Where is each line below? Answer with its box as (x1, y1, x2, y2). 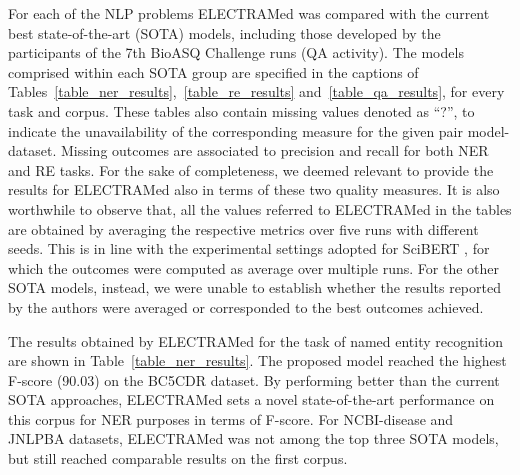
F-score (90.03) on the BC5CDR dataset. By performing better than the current (8, 369, 500, 390)
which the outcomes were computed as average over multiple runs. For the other (8, 257, 499, 278)
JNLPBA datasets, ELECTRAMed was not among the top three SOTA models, (8, 428, 499, 449)
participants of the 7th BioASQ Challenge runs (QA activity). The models (8, 42, 464, 63)
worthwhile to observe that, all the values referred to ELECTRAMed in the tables (8, 198, 512, 219)
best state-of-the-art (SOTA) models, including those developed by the (8, 22, 441, 43)
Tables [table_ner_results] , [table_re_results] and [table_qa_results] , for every (8, 81, 505, 102)
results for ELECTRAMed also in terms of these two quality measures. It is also (8, 179, 500, 200)
